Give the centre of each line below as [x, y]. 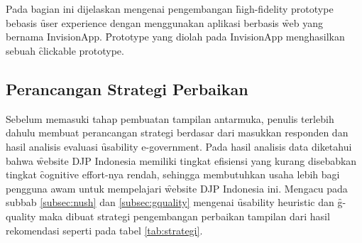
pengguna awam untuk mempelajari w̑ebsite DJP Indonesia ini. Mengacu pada [177, 188]
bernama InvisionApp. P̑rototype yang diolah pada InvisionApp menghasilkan [175, 37]
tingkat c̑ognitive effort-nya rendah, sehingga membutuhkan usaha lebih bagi [173, 174]
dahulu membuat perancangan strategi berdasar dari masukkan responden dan [177, 133]
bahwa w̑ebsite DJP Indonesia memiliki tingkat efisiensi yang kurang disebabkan [181, 160]
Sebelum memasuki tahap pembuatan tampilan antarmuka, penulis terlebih [170, 118]
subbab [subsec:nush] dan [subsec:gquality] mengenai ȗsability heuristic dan [170, 202]
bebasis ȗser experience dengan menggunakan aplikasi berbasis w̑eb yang [165, 22]
